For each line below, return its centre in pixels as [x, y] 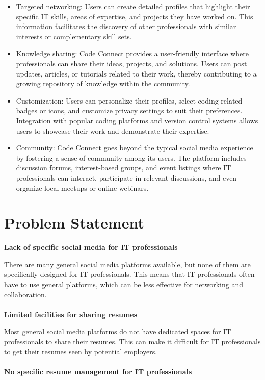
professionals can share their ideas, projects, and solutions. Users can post [131, 63]
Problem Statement [74, 223]
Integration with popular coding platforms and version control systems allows [137, 120]
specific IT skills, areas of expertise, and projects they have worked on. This [135, 16]
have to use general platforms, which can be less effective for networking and [124, 284]
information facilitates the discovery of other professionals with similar [126, 26]
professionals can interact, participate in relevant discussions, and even [126, 177]
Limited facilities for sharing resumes [71, 314]
